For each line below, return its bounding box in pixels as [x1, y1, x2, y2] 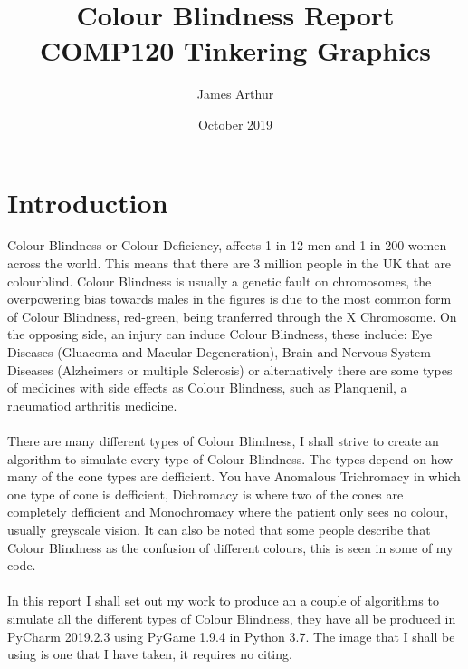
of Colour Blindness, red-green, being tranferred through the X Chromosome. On [7, 306, 457, 325]
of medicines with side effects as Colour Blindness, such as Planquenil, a [7, 378, 407, 397]
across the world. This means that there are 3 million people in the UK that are [7, 254, 452, 273]
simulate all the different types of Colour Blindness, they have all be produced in [7, 608, 456, 627]
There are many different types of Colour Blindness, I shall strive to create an [7, 431, 439, 450]
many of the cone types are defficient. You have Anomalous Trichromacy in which [7, 467, 461, 486]
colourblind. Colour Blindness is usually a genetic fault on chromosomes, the [7, 271, 432, 290]
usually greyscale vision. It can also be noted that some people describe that [7, 519, 431, 538]
